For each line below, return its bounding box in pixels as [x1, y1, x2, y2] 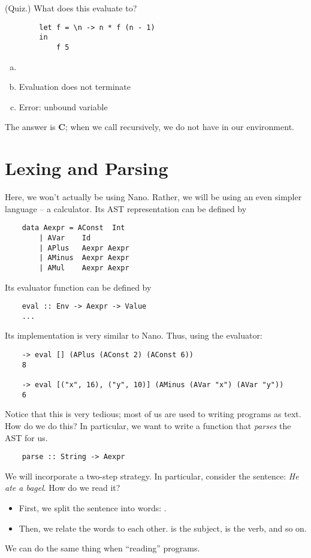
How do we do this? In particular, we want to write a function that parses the [5, 419, 291, 432]
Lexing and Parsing [5, 156, 168, 180]
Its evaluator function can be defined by [5, 280, 152, 293]
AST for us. [5, 431, 48, 444]
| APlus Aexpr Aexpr [39, 243, 129, 252]
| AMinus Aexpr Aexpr [39, 254, 129, 263]
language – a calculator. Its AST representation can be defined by [5, 202, 247, 215]
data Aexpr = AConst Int [22, 224, 125, 233]
